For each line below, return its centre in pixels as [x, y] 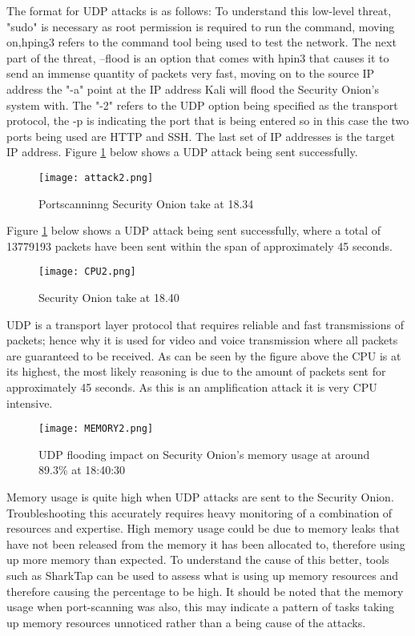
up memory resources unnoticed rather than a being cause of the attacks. [186, 622]
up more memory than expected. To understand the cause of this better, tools [198, 560]
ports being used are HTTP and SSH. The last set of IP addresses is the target [201, 136]
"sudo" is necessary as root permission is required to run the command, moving [201, 26]
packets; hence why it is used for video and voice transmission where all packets [202, 340]
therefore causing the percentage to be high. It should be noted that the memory [205, 591]
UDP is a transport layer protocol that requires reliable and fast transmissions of [205, 324]
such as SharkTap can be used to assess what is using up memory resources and [203, 575]
